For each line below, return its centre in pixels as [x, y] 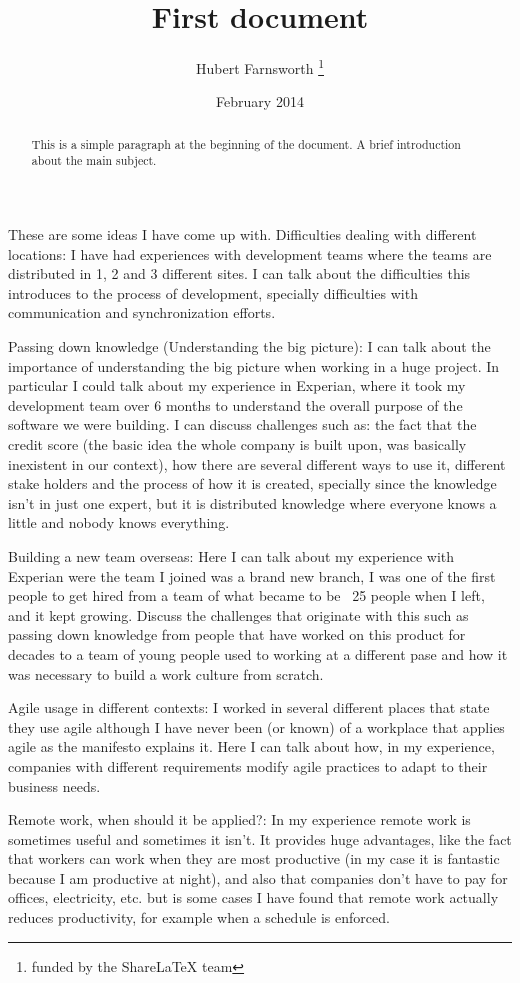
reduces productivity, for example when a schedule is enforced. [199, 917]
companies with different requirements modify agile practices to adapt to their [248, 765]
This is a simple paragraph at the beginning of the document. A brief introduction [246, 143]
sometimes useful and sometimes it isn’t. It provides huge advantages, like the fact [260, 838]
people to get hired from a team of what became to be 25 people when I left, [246, 595]
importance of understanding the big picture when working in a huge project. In [254, 365]
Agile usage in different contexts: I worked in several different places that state [249, 707]
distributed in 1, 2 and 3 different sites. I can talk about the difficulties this [239, 273]
